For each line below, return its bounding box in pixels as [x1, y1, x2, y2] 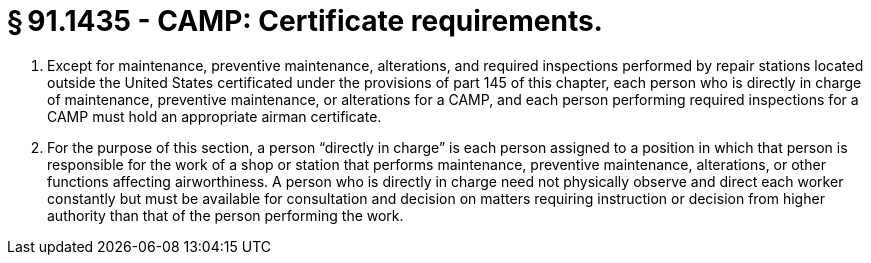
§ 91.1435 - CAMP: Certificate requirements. [7, 4, 603, 38]
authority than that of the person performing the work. [47, 206, 404, 224]
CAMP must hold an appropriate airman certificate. [47, 107, 382, 125]
